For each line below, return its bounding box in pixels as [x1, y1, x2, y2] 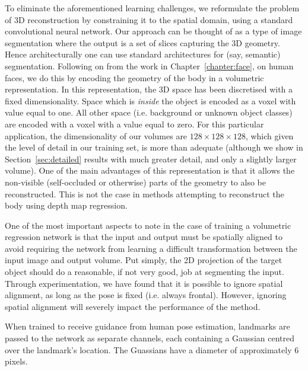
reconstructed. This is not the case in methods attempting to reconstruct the [5, 187, 284, 200]
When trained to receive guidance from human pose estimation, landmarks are [5, 320, 290, 332]
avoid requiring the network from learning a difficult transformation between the [5, 242, 297, 254]
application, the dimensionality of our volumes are [5, 129, 188, 142]
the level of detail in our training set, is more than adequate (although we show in [5, 141, 303, 153]
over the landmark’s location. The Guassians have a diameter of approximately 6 [5, 343, 299, 356]
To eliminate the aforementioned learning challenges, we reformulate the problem [5, 2, 300, 14]
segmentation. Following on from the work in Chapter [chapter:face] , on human [5, 59, 294, 72]
